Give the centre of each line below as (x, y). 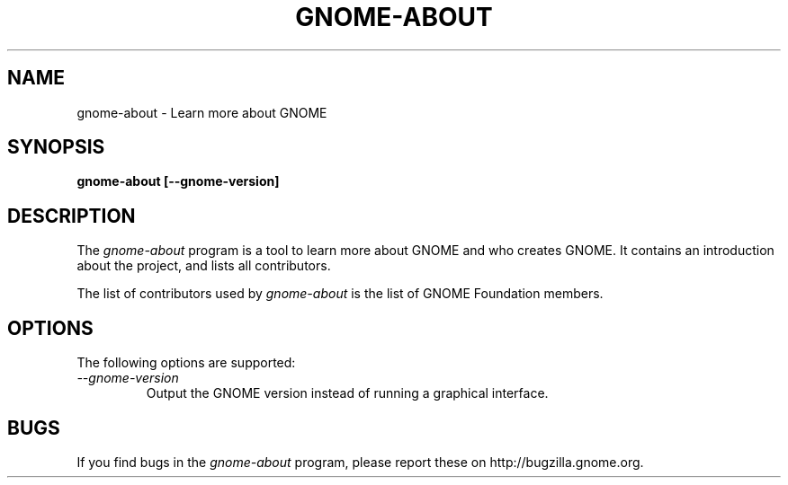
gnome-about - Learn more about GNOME (202, 112)
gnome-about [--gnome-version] (178, 181)
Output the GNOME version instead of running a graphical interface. (347, 393)
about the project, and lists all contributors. (204, 266)
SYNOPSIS (56, 147)
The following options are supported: (186, 363)
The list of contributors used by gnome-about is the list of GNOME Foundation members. (340, 294)
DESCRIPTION (72, 216)
